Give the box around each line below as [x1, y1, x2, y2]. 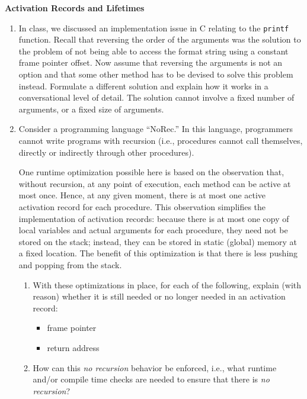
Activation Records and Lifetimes [5, 2, 145, 14]
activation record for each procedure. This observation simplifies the [18, 200, 266, 213]
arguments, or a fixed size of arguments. [18, 102, 164, 115]
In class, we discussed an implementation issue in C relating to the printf [18, 21, 289, 34]
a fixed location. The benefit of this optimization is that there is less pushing [18, 247, 298, 259]
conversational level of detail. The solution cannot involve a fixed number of [18, 91, 295, 104]
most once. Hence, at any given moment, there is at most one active [18, 189, 266, 201]
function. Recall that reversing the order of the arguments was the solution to [18, 33, 301, 46]
